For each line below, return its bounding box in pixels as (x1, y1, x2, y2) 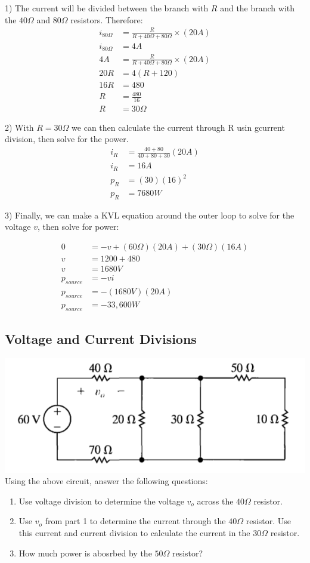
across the (197, 494, 234, 507)
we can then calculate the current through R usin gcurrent (72, 121, 285, 133)
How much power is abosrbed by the (18, 546, 152, 559)
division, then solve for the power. (5, 133, 129, 145)
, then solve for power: (38, 220, 119, 233)
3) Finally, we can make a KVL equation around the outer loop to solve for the (5, 208, 294, 221)
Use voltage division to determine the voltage (18, 494, 184, 507)
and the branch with (220, 2, 295, 14)
